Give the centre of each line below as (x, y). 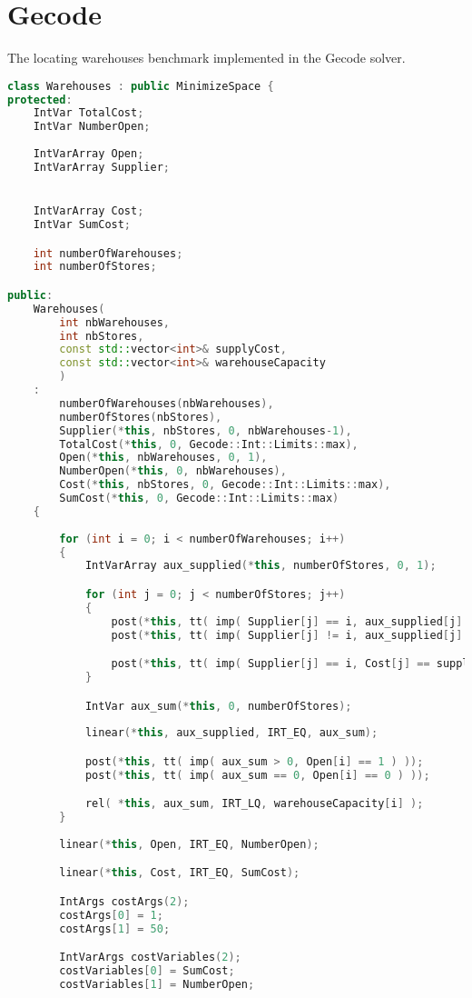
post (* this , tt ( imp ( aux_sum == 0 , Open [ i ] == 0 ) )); (257, 775)
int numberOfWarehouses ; (108, 253)
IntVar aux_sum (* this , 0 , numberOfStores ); (218, 706)
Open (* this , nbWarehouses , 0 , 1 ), (163, 458)
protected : (40, 100)
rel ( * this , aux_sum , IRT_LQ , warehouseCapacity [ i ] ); (254, 804)
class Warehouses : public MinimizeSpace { (141, 86)
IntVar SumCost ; (82, 225)
